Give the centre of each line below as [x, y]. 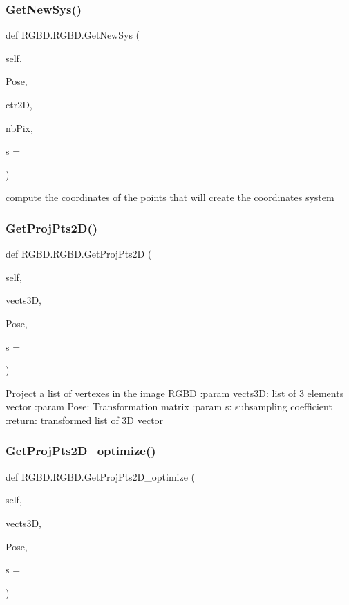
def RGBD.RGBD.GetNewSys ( [73, 35]
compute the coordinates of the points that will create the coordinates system [170, 197]
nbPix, [19, 127]
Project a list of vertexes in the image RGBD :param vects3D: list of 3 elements [175, 393]
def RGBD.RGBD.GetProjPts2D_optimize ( [101, 476]
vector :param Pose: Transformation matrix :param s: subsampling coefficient [169, 406]
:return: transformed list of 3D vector [85, 420]
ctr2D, [19, 104]
